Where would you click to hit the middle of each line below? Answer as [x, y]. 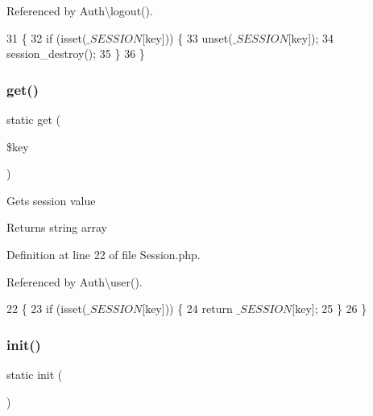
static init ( [35, 374]
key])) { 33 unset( [189, 37]
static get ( [33, 119]
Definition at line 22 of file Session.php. [104, 254]
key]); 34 [313, 37]
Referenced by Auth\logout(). [80, 10]
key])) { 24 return [189, 309]
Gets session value [51, 200]
